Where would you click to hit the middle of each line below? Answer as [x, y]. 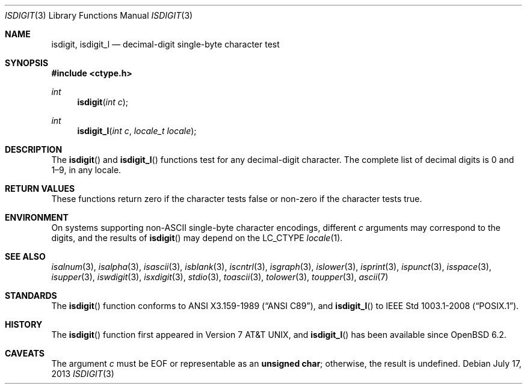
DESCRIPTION [34, 149]
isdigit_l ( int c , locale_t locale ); [137, 131]
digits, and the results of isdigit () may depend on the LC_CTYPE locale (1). [197, 238]
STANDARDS [31, 296]
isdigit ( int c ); [103, 102]
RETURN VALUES [40, 188]
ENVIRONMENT [37, 217]
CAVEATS [25, 353]
